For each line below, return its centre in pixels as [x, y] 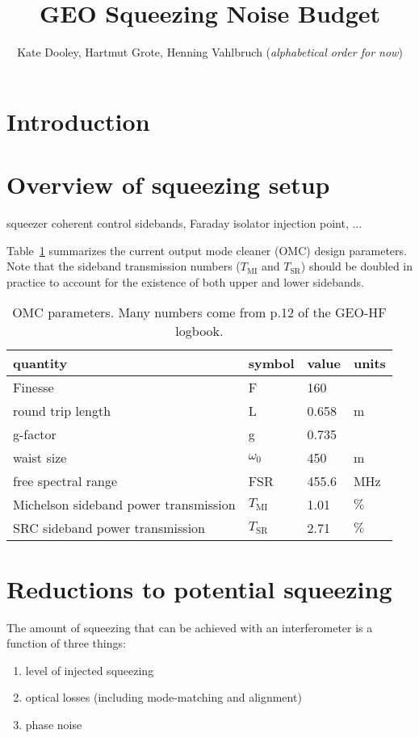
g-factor [35, 434]
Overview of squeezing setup [168, 184]
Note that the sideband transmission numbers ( [124, 266]
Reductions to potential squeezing [199, 588]
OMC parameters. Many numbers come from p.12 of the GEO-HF [199, 312]
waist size [40, 458]
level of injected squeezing [90, 670]
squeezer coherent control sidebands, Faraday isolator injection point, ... [184, 223]
